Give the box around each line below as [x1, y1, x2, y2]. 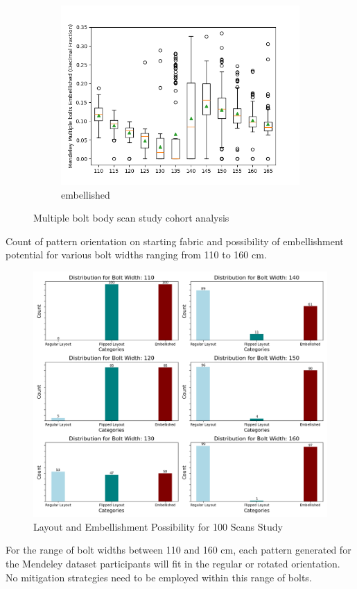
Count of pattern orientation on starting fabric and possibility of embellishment [6, 233, 344, 248]
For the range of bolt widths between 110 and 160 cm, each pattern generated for [6, 542, 351, 557]
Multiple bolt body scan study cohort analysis [33, 210, 229, 225]
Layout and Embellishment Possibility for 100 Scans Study [33, 519, 283, 533]
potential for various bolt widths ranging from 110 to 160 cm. [6, 247, 267, 262]
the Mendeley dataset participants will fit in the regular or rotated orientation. [6, 556, 340, 570]
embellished [61, 187, 110, 201]
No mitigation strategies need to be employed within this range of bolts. [6, 570, 312, 584]
